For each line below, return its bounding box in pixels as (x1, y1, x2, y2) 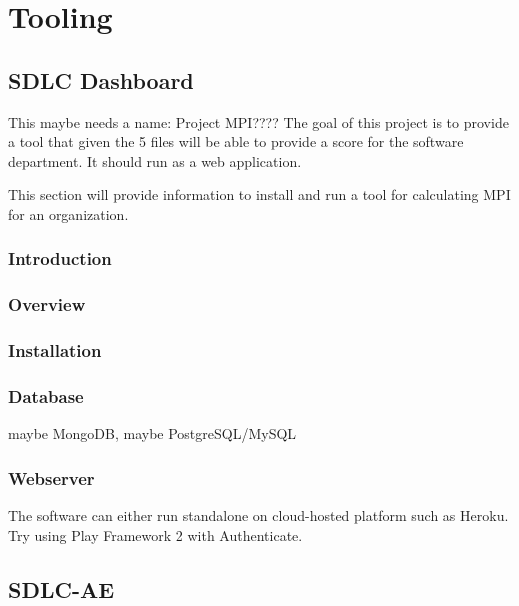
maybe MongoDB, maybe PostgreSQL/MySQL (8, 423, 297, 444)
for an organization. (8, 203, 129, 224)
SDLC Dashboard (8, 64, 194, 95)
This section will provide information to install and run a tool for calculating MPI (8, 184, 511, 205)
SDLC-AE (8, 573, 115, 604)
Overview (8, 292, 86, 317)
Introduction (8, 246, 112, 271)
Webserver (8, 465, 95, 490)
